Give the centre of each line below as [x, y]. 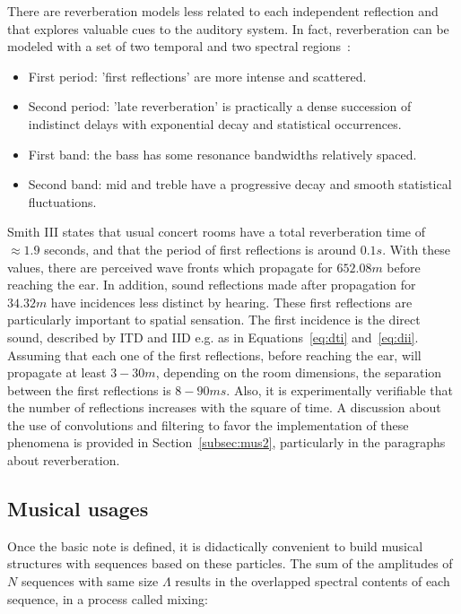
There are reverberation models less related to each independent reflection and [223, 11]
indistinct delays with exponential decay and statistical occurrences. [215, 123]
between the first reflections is [89, 389]
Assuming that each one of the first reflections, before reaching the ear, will [214, 355]
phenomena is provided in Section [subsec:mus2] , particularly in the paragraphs [226, 442]
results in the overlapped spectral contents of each [313, 581]
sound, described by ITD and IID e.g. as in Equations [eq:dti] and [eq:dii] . [213, 337]
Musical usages [78, 509]
